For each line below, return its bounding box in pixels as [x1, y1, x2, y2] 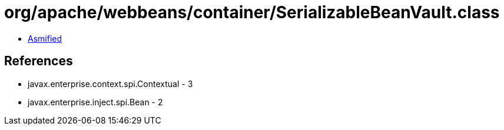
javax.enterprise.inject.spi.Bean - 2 [28, 96, 163, 107]
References [4, 54, 73, 69]
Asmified [28, 33, 62, 44]
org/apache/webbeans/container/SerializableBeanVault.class [4, 2, 500, 22]
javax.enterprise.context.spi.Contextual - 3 [28, 78, 193, 89]
